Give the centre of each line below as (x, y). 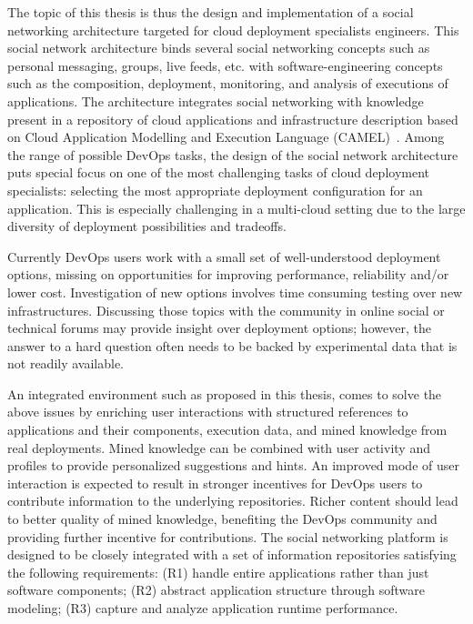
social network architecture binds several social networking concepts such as (219, 48)
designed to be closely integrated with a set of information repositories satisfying (232, 554)
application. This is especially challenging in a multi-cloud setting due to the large (236, 208)
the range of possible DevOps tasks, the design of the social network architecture (233, 154)
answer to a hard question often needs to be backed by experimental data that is (232, 345)
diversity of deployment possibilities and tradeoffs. (147, 226)
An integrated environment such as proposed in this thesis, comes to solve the (225, 393)
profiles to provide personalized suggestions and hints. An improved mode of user (233, 465)
